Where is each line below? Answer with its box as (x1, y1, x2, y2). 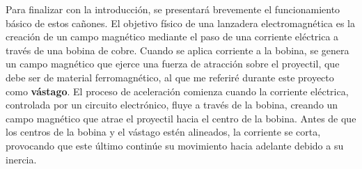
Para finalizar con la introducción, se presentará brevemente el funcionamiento (6, 2, 340, 16)
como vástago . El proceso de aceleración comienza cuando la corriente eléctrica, (6, 83, 349, 98)
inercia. (6, 152, 37, 166)
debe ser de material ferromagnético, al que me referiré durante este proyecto (6, 70, 334, 84)
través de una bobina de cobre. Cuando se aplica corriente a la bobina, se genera (6, 42, 349, 57)
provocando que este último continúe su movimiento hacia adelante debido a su (6, 138, 344, 152)
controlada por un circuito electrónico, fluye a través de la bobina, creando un (6, 97, 338, 112)
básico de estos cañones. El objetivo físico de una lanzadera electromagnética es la (6, 15, 355, 30)
